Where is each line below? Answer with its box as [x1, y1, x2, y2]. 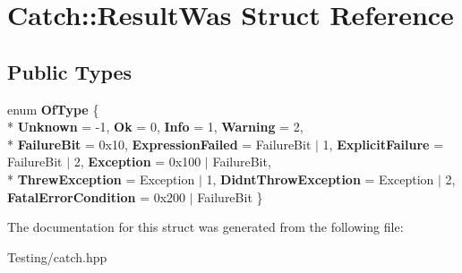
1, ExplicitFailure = [322, 134, 444, 153]
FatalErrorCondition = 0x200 [7, 187, 186, 206]
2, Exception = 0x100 [73, 152, 201, 171]
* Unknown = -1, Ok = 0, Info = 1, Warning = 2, [7, 117, 304, 136]
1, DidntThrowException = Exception [206, 169, 434, 188]
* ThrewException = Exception [7, 169, 195, 188]
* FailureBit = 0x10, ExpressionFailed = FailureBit [7, 134, 312, 153]
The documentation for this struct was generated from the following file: [7, 218, 404, 236]
